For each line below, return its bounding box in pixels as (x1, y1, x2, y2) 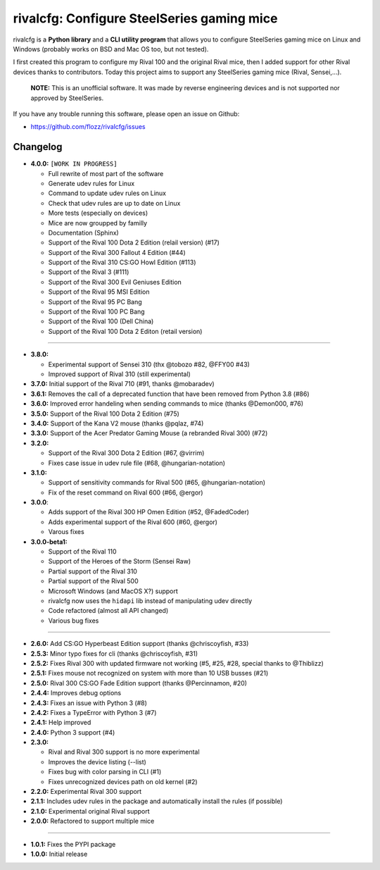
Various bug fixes (48, 616, 99, 625)
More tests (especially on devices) (48, 209, 148, 218)
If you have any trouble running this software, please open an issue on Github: (13, 109, 240, 118)
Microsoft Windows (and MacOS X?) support (48, 587, 179, 595)
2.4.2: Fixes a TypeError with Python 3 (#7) (30, 708, 157, 716)
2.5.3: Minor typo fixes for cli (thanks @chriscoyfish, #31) (30, 649, 198, 658)
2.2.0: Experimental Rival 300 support (30, 788, 142, 796)
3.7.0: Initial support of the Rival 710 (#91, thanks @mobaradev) (30, 380, 215, 388)
